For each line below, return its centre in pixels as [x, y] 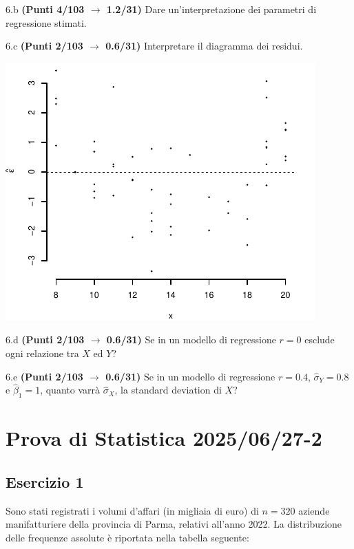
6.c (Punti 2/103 [44, 46]
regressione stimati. [46, 22]
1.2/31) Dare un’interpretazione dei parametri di [211, 9]
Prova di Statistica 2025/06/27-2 [164, 438]
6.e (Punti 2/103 [44, 376]
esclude [320, 340]
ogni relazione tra [42, 353]
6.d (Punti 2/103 [45, 340]
